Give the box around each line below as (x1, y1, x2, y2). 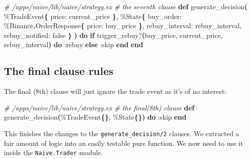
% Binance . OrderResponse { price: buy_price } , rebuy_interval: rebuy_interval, (4, 20, 242, 31)
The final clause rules (4, 63, 114, 78)
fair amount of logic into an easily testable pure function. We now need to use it (4, 138, 243, 148)
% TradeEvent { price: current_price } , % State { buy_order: (4, 11, 182, 21)
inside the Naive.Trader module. (4, 147, 103, 158)
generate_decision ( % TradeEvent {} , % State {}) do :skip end (4, 112, 187, 122)
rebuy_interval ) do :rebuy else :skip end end (4, 39, 143, 50)
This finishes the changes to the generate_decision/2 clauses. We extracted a (4, 128, 239, 138)
